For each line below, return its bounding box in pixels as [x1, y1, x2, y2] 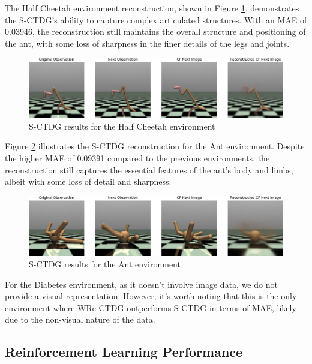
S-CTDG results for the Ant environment [29, 258, 181, 270]
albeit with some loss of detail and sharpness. [5, 175, 172, 188]
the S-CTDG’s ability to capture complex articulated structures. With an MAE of [5, 13, 307, 26]
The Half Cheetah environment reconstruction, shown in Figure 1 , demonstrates [5, 2, 299, 14]
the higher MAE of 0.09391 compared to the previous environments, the [5, 151, 270, 164]
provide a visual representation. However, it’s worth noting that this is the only [5, 290, 297, 302]
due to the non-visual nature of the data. [5, 313, 155, 326]
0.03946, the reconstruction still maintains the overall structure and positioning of [5, 25, 306, 38]
